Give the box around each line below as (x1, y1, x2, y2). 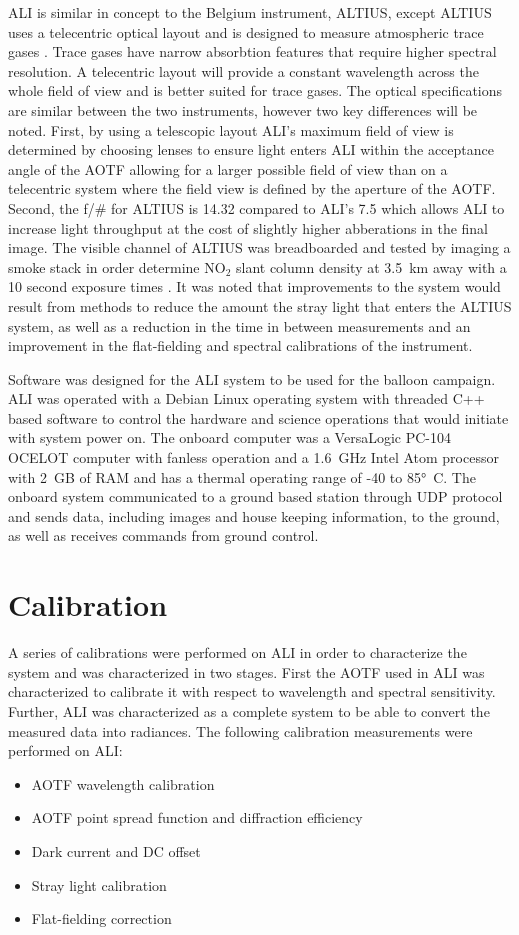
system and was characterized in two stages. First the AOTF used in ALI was (8, 661, 485, 682)
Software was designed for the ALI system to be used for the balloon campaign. (8, 368, 496, 389)
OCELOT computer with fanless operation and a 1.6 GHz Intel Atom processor (8, 447, 499, 468)
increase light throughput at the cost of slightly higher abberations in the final (8, 217, 489, 238)
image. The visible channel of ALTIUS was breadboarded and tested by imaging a (8, 237, 511, 258)
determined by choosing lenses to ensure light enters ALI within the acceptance (8, 139, 494, 160)
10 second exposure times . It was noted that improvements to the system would (8, 276, 501, 297)
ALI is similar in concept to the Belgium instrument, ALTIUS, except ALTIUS (8, 2, 492, 22)
